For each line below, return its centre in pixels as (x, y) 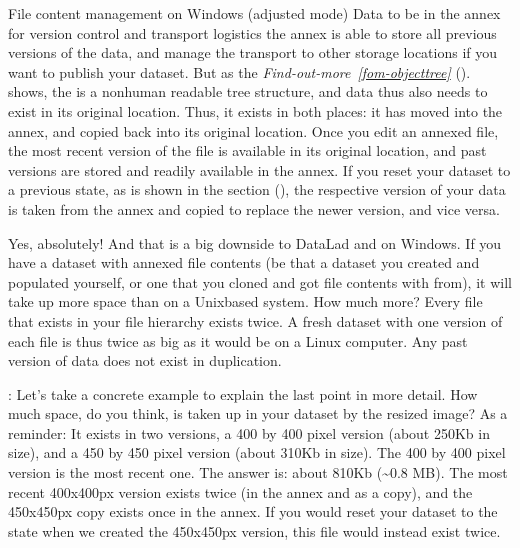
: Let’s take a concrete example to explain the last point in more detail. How (243, 393)
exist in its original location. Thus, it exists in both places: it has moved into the (255, 110)
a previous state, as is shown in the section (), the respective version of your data (257, 189)
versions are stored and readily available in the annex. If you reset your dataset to (259, 169)
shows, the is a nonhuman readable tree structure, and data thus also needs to (248, 91)
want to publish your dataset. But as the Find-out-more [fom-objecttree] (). (239, 71)
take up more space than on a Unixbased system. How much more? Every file (245, 301)
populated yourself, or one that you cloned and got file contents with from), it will (260, 281)
